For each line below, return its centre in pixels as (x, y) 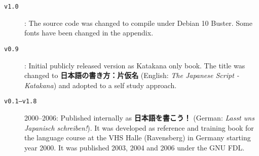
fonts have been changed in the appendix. (89, 33)
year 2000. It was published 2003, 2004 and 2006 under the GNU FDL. (135, 147)
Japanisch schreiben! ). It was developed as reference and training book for (139, 127)
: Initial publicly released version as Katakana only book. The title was (135, 65)
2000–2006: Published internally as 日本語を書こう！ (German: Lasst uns (139, 117)
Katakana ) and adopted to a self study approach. (101, 85)
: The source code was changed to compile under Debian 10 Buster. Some (138, 23)
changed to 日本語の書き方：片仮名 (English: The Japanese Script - (132, 75)
